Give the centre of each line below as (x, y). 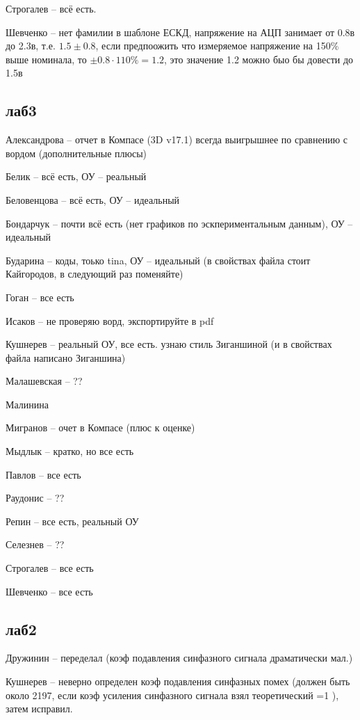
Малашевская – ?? (44, 381)
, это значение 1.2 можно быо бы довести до (259, 59)
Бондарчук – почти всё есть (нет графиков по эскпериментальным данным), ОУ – (179, 223)
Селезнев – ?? (35, 544)
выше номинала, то (46, 59)
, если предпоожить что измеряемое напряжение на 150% (217, 46)
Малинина (27, 404)
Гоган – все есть (40, 297)
